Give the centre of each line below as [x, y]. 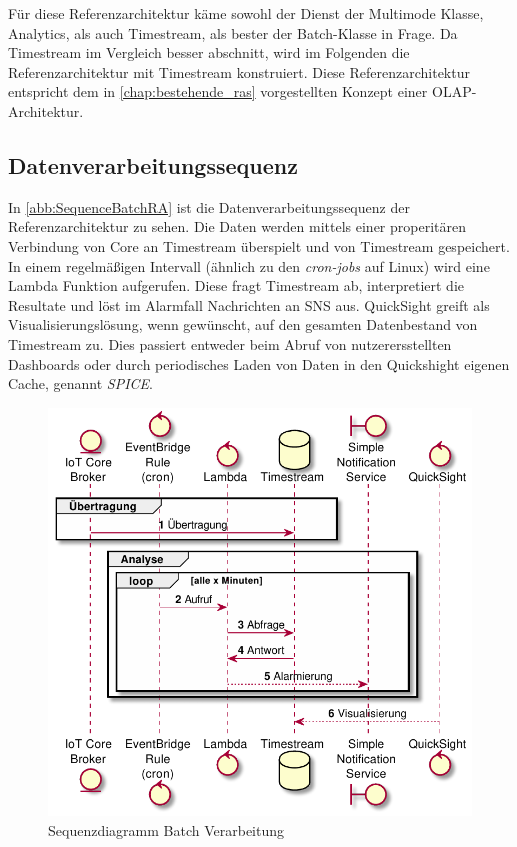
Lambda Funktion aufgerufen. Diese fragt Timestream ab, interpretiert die [236, 285]
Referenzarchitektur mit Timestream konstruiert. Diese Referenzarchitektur [239, 71]
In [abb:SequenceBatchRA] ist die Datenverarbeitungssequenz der [209, 206]
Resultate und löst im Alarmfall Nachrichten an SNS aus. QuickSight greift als [249, 304]
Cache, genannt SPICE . [80, 383]
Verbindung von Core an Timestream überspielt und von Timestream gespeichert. [259, 245]
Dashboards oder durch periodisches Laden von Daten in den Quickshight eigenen [259, 363]
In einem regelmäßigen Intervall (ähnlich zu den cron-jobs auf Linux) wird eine [249, 265]
